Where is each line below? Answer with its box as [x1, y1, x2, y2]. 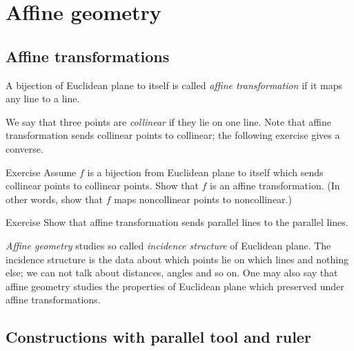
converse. [6, 141, 43, 155]
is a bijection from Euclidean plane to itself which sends [87, 164, 324, 179]
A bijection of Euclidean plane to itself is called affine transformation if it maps [6, 77, 342, 92]
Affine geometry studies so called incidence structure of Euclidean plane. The [6, 238, 331, 252]
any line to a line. [6, 91, 80, 106]
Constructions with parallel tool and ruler [6, 326, 311, 348]
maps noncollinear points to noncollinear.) [114, 191, 292, 206]
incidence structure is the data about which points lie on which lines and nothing [6, 252, 349, 266]
